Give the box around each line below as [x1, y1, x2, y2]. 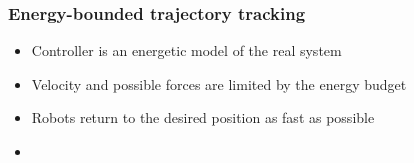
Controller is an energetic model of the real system [31, 40, 342, 61]
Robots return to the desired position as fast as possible [31, 107, 375, 128]
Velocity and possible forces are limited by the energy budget [31, 73, 407, 94]
